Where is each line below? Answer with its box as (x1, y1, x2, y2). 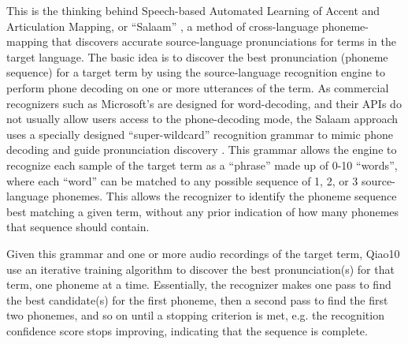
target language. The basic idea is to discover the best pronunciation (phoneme (6, 48, 388, 65)
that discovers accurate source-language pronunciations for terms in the (51, 33, 396, 50)
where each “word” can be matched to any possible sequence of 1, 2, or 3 (6, 172, 358, 189)
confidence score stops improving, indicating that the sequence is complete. (6, 322, 368, 338)
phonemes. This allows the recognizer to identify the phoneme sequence (52, 188, 397, 204)
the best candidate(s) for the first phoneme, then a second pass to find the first (6, 291, 388, 308)
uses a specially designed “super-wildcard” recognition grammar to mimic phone (6, 125, 393, 142)
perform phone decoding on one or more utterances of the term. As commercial (6, 79, 389, 95)
